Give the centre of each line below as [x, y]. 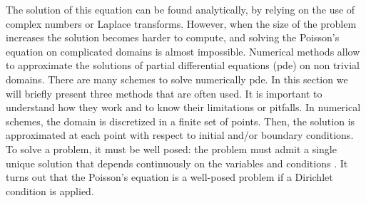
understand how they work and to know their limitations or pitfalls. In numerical [183, 107]
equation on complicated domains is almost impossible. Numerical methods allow [183, 51]
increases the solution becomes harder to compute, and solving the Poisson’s [173, 37]
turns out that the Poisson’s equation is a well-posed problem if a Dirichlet [169, 177]
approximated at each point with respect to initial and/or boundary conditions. [180, 135]
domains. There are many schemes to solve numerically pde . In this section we [177, 79]
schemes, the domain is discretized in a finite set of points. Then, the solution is [181, 121]
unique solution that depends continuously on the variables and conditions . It [177, 163]
